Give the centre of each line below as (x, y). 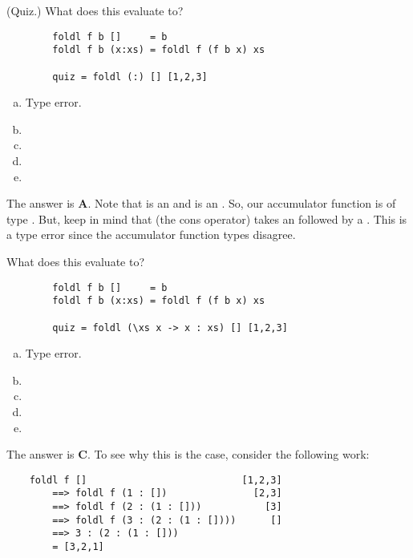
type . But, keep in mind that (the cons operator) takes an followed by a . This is (207, 218)
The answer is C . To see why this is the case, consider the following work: (188, 454)
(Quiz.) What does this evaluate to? (95, 10)
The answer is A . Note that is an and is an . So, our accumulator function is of (201, 203)
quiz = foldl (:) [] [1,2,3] (130, 77)
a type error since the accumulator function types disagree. (151, 235)
